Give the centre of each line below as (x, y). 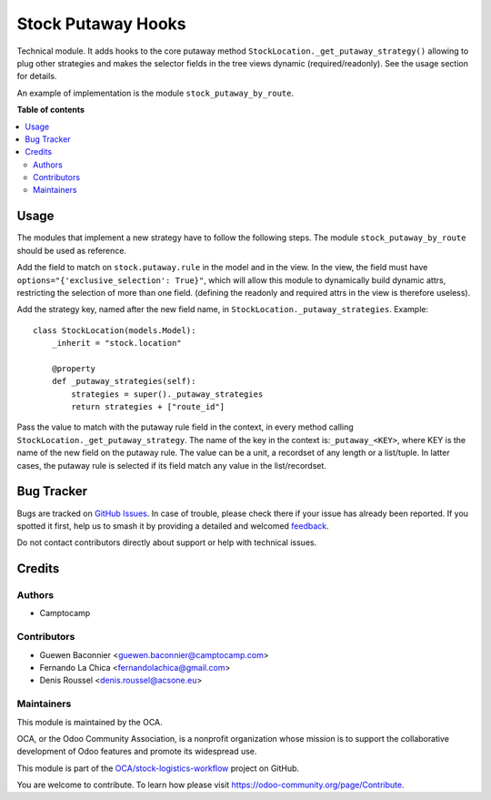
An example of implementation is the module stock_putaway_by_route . (155, 93)
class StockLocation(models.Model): (115, 330)
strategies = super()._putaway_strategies (167, 394)
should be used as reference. (72, 250)
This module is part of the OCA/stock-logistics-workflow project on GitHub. (158, 768)
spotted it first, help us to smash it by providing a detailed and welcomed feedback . (173, 526)
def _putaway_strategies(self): (124, 381)
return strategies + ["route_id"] (148, 407)
